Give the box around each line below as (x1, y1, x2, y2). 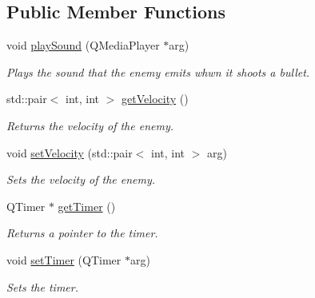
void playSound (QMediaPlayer (6, 37, 160, 54)
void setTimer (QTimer (6, 251, 122, 268)
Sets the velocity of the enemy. (6, 171, 156, 188)
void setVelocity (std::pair (6, 144, 133, 161)
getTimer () (58, 197, 116, 214)
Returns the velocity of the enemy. (6, 117, 173, 133)
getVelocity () (122, 90, 189, 107)
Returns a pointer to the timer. (6, 224, 158, 241)
